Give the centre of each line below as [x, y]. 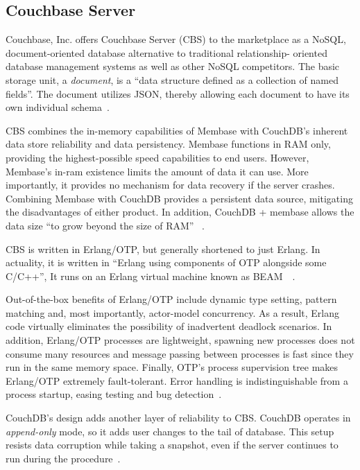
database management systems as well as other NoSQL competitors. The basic [173, 66]
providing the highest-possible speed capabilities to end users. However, [157, 157]
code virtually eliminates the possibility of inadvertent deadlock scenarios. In [169, 326]
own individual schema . [58, 107]
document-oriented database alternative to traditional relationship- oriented [166, 52]
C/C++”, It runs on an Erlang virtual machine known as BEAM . [151, 276]
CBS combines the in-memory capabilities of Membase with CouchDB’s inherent [177, 130]
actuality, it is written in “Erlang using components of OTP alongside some [166, 262]
